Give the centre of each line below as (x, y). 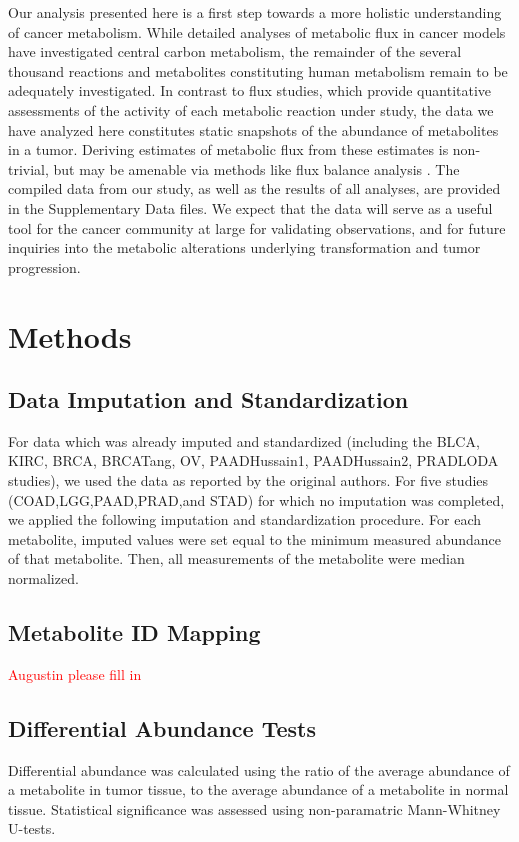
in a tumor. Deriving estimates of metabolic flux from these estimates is (228, 149)
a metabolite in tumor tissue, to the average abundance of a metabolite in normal (258, 789)
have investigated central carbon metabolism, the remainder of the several (235, 51)
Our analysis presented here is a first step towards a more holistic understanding (255, 12)
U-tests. (32, 828)
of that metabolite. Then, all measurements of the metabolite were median (236, 558)
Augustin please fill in (75, 673)
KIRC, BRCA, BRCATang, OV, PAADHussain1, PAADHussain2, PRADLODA (253, 460)
